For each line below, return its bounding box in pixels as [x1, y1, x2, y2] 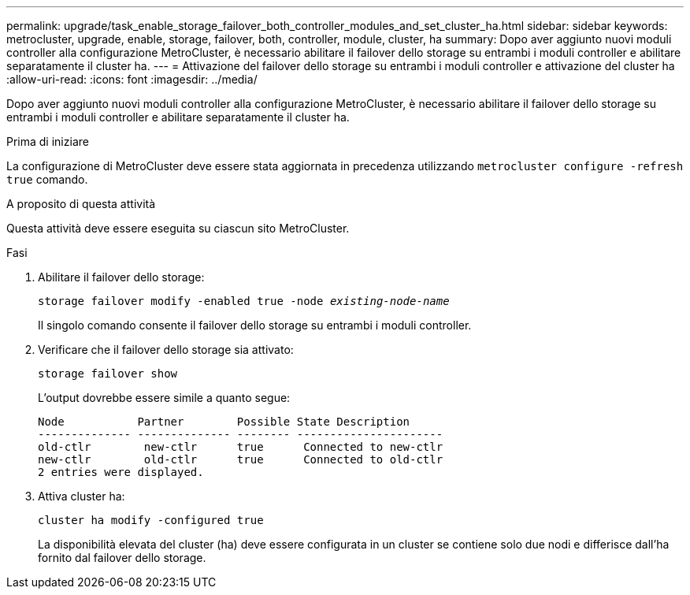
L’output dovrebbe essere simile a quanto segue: [38, 391, 291, 404]
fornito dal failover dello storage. [38, 551, 206, 564]
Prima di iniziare [6, 135, 89, 148]
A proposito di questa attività [6, 197, 156, 210]
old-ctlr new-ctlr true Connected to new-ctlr [38, 441, 443, 453]
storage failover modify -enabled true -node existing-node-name [38, 295, 450, 307]
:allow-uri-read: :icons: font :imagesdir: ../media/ [6, 73, 258, 86]
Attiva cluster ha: [38, 489, 125, 503]
